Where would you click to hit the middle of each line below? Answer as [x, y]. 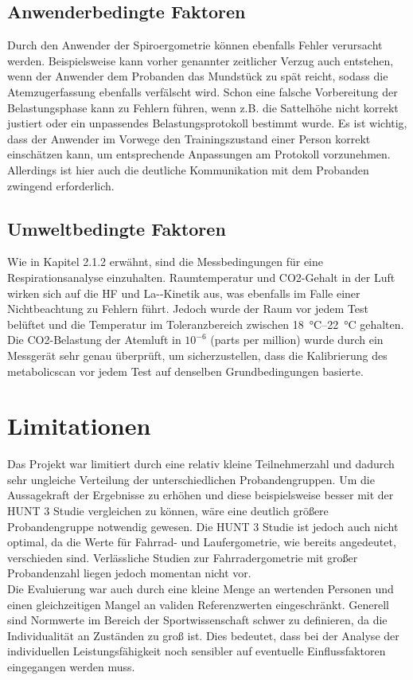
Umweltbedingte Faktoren [117, 228]
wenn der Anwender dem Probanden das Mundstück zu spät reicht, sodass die [198, 76]
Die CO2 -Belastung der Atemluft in [94, 340]
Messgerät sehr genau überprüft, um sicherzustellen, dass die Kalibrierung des [197, 355]
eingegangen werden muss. [71, 666]
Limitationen [79, 426]
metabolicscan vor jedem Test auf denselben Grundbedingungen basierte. [185, 371]
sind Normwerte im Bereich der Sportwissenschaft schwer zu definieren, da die [197, 620]
